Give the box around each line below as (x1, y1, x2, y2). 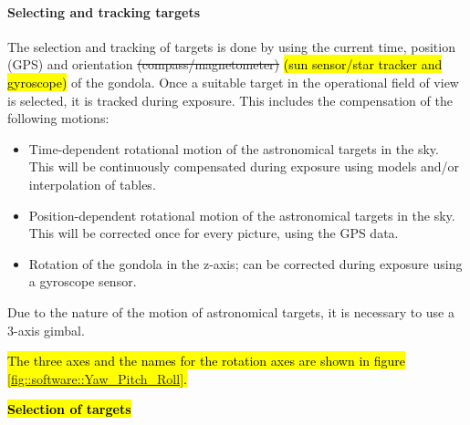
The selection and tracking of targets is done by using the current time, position (7, 36, 455, 56)
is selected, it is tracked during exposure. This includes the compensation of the (7, 90, 453, 109)
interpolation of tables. (28, 174, 156, 193)
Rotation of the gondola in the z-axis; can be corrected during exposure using (28, 254, 463, 273)
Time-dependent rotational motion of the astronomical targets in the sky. (28, 139, 439, 158)
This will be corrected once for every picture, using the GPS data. (28, 223, 399, 243)
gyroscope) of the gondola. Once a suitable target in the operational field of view (7, 72, 459, 91)
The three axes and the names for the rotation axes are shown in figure (7, 351, 406, 370)
